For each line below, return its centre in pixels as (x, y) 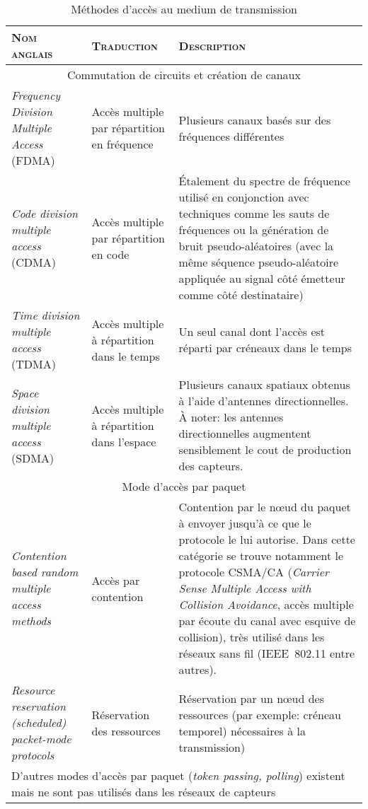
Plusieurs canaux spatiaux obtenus (264, 384)
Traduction (125, 45)
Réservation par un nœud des (251, 698)
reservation (39, 706)
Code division (45, 213)
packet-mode (41, 739)
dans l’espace (124, 441)
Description (212, 45)
